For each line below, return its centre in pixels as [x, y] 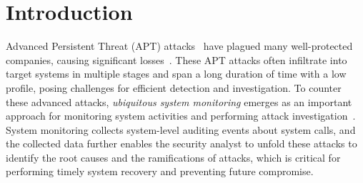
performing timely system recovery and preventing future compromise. [160, 171]
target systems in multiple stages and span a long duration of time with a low [176, 74]
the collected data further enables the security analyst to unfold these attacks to [181, 143]
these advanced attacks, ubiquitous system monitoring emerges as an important [179, 101]
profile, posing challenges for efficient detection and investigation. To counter [174, 87]
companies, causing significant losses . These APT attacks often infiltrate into [176, 59]
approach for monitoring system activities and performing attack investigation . [181, 116]
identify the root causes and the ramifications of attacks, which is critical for [173, 157]
